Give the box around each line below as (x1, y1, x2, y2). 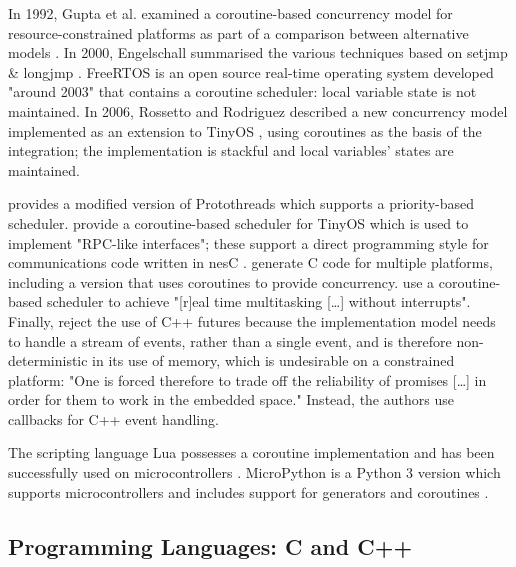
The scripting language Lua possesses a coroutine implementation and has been (8, 442, 495, 463)
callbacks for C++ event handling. (8, 408, 219, 429)
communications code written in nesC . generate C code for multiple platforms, (8, 252, 493, 273)
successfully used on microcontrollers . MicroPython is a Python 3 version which (8, 462, 501, 483)
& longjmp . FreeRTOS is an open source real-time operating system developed (8, 61, 494, 82)
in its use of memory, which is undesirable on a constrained (92, 350, 455, 371)
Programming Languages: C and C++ (8, 530, 413, 561)
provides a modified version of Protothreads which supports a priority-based (8, 193, 475, 214)
